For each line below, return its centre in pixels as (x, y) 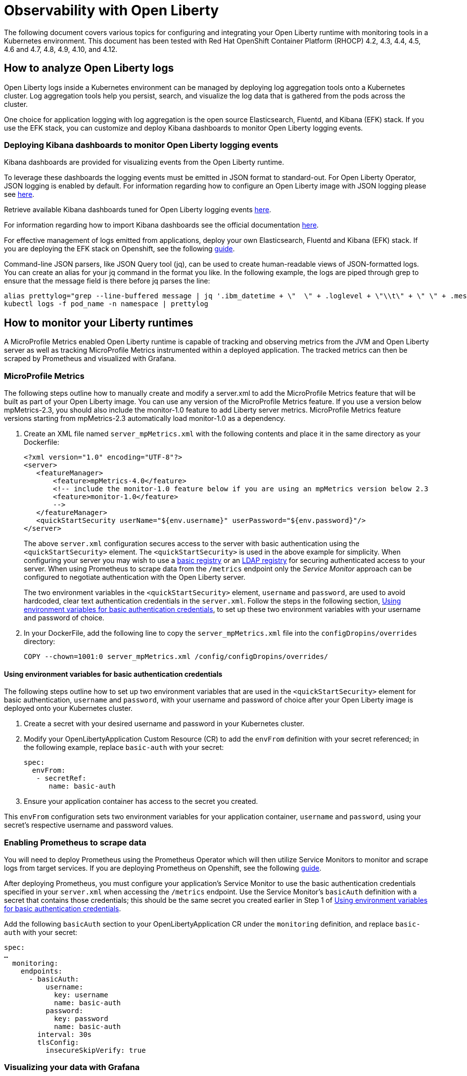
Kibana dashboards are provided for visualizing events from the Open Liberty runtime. (144, 162)
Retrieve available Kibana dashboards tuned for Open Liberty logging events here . (138, 210)
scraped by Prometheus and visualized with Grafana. (90, 359)
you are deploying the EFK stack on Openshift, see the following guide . (119, 249)
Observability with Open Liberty (112, 10)
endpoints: (42, 971)
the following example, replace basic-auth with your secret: (124, 748)
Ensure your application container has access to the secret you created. (141, 801)
